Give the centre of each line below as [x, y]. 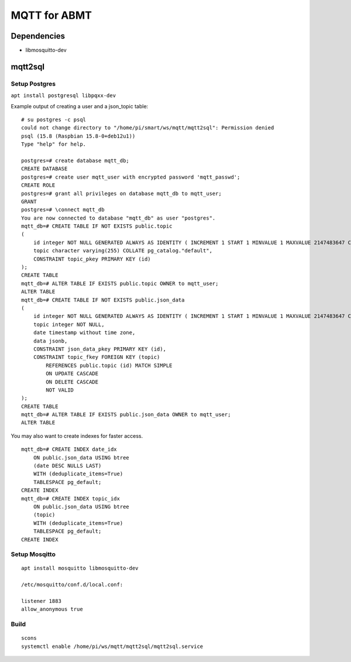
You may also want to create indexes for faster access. [77, 435]
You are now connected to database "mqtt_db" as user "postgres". [118, 218]
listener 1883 [41, 601]
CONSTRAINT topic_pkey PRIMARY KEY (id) [92, 259]
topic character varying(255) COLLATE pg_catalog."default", [123, 251]
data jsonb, [50, 341]
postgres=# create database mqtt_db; [75, 160]
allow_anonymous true [52, 609]
